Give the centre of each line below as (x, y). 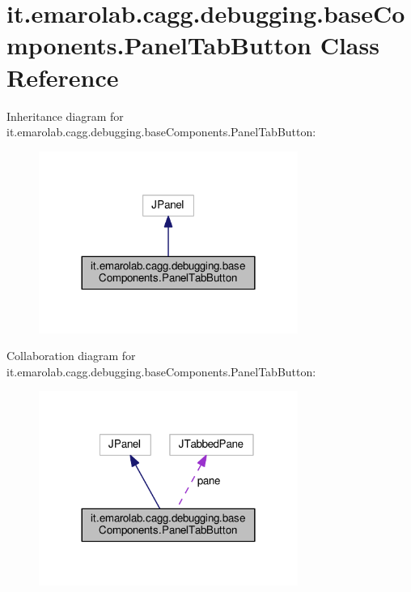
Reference (63, 77)
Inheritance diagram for (65, 116)
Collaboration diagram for (71, 356)
